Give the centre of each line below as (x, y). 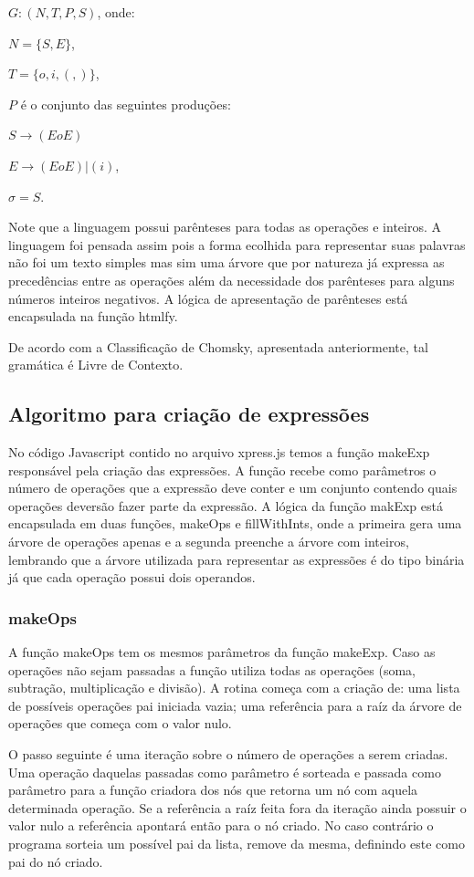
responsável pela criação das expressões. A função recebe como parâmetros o (222, 470)
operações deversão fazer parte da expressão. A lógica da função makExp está (226, 505)
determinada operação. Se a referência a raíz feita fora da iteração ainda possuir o (237, 807)
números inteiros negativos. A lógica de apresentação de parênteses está (208, 298)
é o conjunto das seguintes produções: (126, 104)
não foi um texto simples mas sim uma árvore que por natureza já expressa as (226, 262)
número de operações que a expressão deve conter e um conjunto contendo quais (233, 488)
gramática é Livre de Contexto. (96, 365)
